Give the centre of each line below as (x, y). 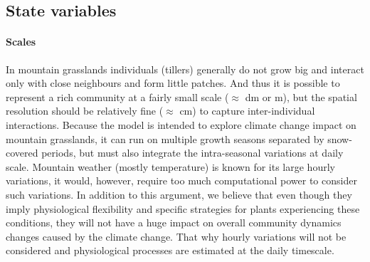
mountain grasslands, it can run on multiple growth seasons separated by (165, 138)
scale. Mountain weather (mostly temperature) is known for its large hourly (170, 166)
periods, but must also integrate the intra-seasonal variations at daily (192, 153)
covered (22, 153)
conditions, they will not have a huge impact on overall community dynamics (174, 222)
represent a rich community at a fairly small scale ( (117, 96)
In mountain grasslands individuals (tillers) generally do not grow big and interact (185, 69)
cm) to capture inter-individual (247, 111)
